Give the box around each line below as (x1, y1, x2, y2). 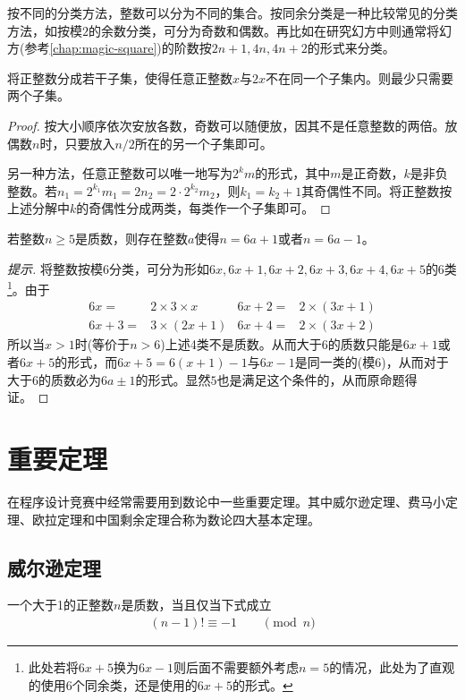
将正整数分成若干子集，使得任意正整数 (7, 68, 232, 87)
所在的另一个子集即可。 (134, 133, 273, 152)
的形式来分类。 (307, 38, 395, 57)
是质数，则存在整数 (75, 228, 189, 247)
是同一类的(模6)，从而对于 (294, 353, 449, 371)
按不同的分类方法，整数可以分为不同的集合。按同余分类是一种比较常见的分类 (7, 4, 458, 21)
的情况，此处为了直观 (329, 657, 455, 676)
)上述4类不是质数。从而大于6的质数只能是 (160, 335, 403, 354)
